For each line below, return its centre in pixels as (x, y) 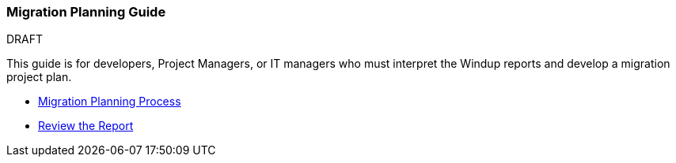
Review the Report (86, 126)
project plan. (39, 77)
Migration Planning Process (110, 102)
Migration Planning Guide (86, 12)
